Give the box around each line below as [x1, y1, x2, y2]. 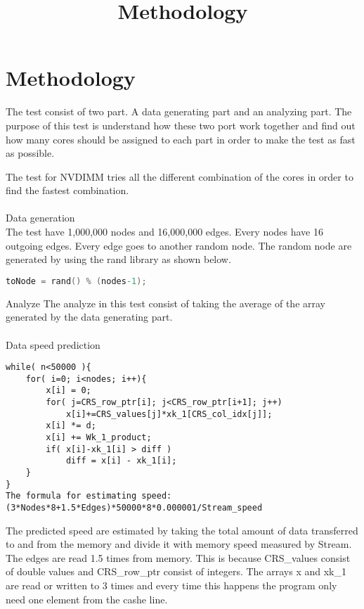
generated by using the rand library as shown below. [6, 252, 231, 267]
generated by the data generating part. [6, 309, 173, 324]
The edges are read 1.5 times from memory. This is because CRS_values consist [6, 550, 351, 565]
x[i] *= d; [46, 421, 96, 431]
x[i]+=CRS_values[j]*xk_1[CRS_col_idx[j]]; [65, 409, 273, 419]
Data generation [6, 210, 75, 225]
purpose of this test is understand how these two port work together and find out [6, 117, 356, 132]
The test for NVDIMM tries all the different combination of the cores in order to [6, 169, 353, 184]
